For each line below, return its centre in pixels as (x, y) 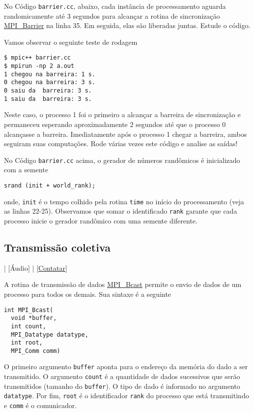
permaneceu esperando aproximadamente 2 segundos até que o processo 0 (115, 124)
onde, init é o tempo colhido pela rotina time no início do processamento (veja (124, 201)
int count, (28, 326)
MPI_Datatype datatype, (50, 334)
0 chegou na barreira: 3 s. (50, 82)
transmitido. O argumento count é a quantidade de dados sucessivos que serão (122, 376)
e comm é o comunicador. (41, 405)
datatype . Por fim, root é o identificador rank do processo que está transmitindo (127, 396)
